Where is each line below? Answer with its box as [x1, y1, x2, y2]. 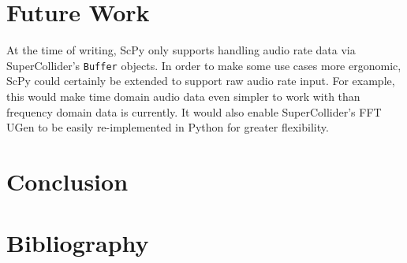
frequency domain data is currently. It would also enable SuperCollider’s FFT [6, 103, 382, 120]
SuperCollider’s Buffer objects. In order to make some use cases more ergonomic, [6, 57, 401, 73]
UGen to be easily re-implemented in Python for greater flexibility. [6, 119, 329, 135]
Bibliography [6, 227, 149, 259]
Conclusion [6, 165, 129, 197]
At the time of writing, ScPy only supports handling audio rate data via [6, 42, 356, 58]
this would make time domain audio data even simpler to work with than [6, 87, 360, 104]
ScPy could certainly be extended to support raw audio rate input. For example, [6, 72, 395, 89]
